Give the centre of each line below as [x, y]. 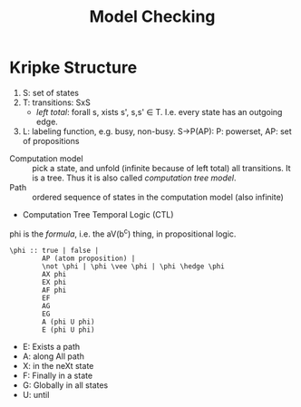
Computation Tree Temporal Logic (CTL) [98, 214]
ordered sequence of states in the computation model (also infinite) [158, 197]
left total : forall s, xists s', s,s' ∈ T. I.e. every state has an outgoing [159, 111]
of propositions [51, 141]
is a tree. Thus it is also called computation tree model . [135, 178]
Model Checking [152, 17]
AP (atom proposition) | [89, 258]
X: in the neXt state [58, 365]
